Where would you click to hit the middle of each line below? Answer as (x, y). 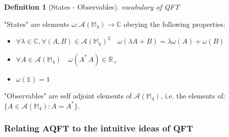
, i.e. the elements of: (193, 96)
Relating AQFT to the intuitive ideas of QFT (99, 128)
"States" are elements (37, 24)
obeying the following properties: (175, 24)
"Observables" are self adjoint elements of (68, 96)
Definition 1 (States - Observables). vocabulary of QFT (92, 7)
